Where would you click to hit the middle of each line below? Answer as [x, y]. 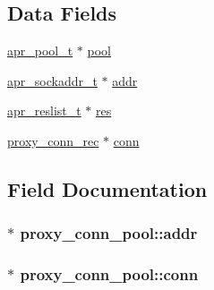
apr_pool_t [40, 51]
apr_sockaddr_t [52, 80]
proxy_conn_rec [53, 140]
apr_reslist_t [44, 111]
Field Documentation [107, 188]
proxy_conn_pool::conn [109, 274]
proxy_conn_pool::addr [109, 233]
